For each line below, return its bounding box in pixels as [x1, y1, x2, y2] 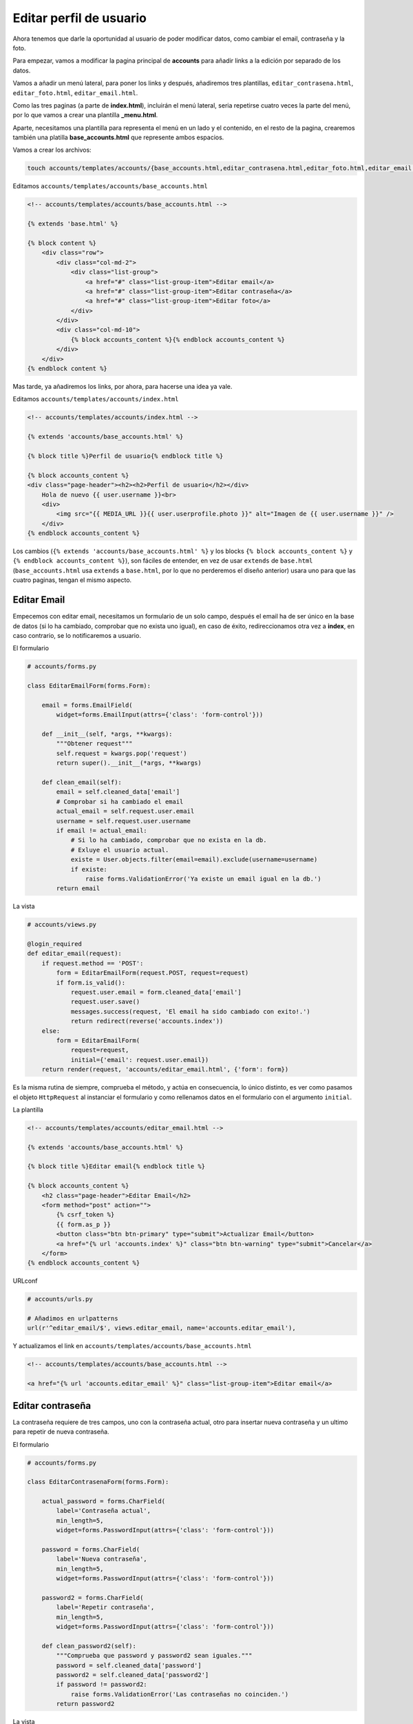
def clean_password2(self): [41, 1642, 137, 1650]
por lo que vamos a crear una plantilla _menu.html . [12, 111, 158, 119]
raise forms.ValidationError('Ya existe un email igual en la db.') [85, 874, 321, 883]
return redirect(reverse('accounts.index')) [70, 1017, 224, 1025]
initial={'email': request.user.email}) [70, 1056, 209, 1063]
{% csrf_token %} [56, 1211, 115, 1219]
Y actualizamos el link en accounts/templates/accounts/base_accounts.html [12, 1342, 252, 1350]
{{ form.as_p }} [56, 1221, 112, 1228]
